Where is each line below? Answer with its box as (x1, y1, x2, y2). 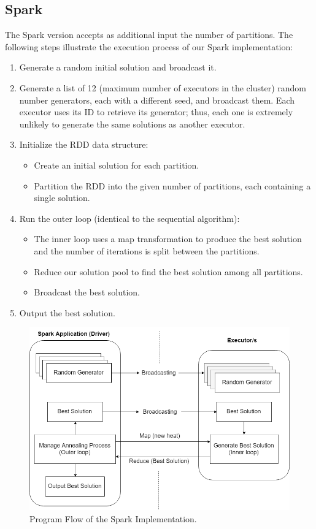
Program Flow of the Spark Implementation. (29, 512, 197, 525)
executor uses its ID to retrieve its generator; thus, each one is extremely (19, 105, 293, 118)
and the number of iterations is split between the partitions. (34, 244, 260, 257)
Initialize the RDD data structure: (19, 138, 148, 151)
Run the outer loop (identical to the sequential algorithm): (19, 211, 240, 224)
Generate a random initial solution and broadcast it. (19, 61, 217, 74)
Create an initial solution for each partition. (34, 158, 199, 171)
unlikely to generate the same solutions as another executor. (19, 117, 245, 130)
